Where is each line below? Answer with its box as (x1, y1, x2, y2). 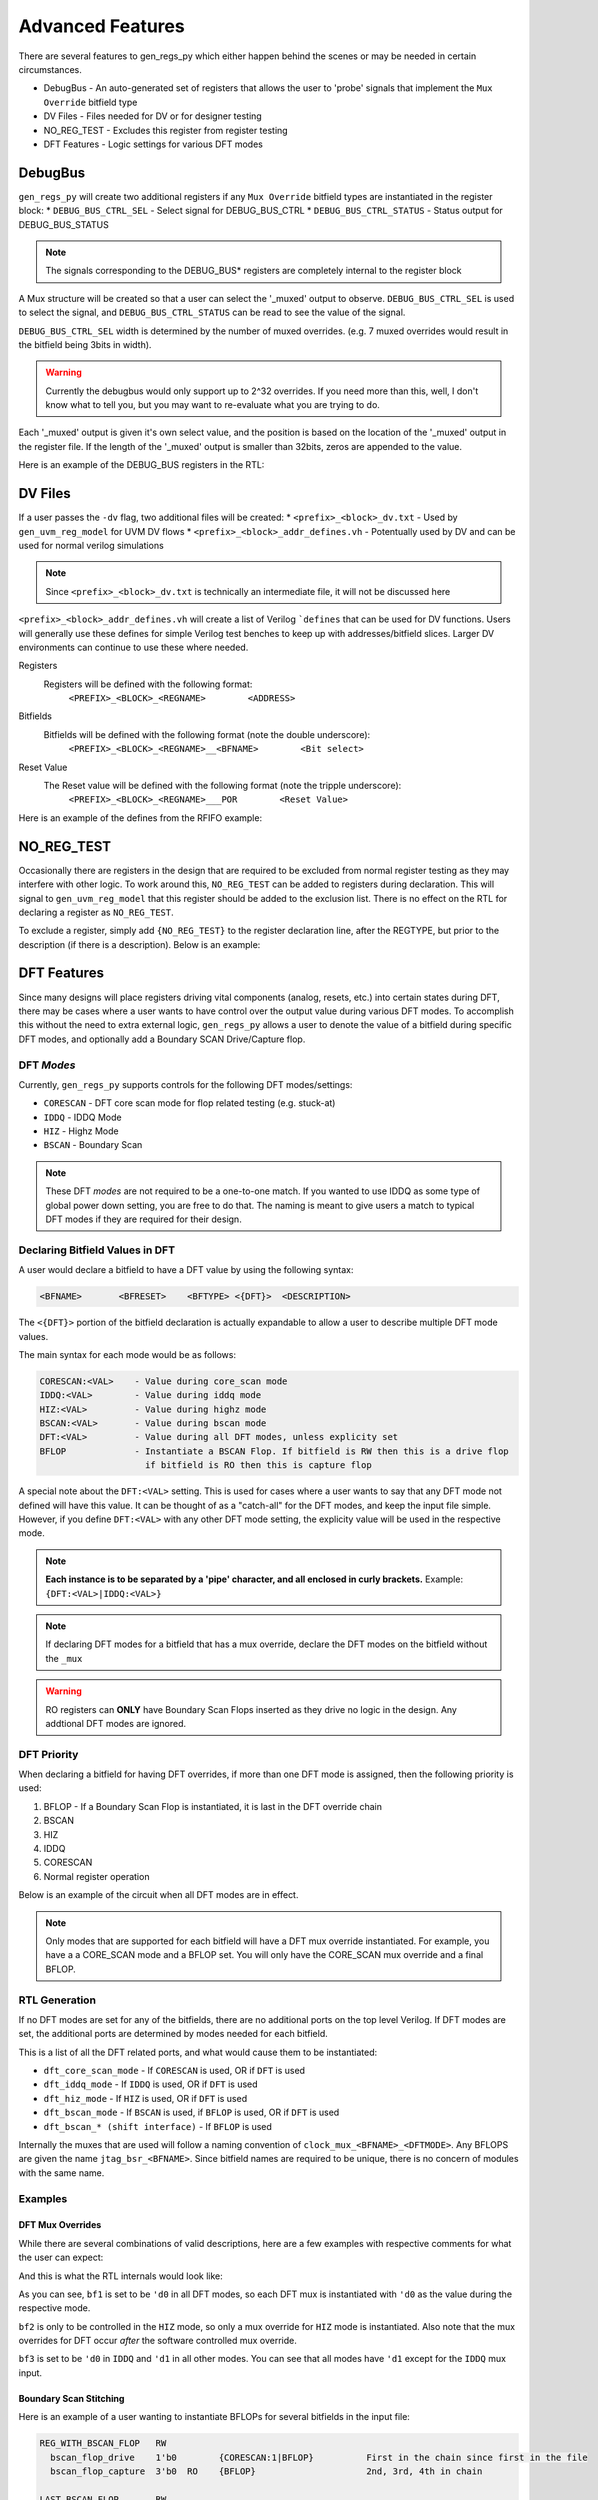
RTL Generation (18, 1993, 97, 2007)
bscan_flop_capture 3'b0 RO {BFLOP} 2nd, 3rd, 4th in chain (50, 2466, 483, 2477)
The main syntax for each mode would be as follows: (18, 1348, 237, 1360)
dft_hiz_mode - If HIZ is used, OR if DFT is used (43, 2092, 248, 2104)
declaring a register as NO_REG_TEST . (18, 906, 174, 918)
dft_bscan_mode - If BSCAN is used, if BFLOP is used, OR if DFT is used (43, 2106, 340, 2119)
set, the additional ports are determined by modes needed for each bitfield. (18, 2028, 329, 2040)
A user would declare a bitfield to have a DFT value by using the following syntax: (18, 1264, 354, 1276)
